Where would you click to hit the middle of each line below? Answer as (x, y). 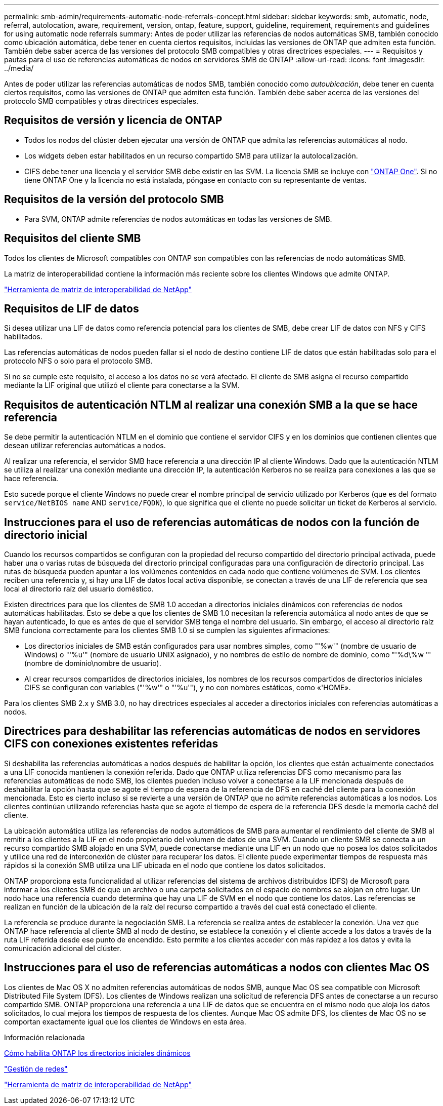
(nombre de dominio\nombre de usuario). (93, 663)
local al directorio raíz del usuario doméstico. (79, 589)
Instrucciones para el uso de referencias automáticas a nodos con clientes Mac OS (217, 968)
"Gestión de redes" (36, 1069)
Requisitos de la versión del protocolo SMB (114, 200)
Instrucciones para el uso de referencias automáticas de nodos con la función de (212, 522)
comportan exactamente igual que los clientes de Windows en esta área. (125, 1021)
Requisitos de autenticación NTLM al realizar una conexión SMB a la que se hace (211, 405)
